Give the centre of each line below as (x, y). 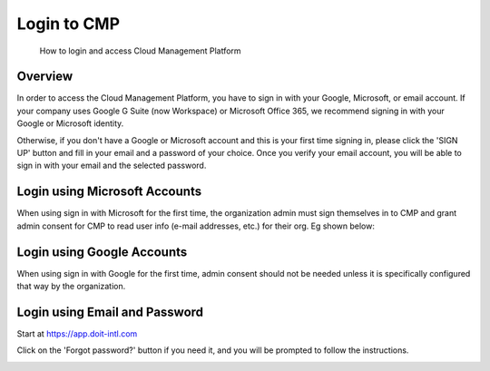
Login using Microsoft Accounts (109, 192)
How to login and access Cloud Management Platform (140, 51)
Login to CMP (69, 24)
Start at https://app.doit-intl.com (77, 333)
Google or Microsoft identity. (70, 123)
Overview (45, 77)
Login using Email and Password (110, 312)
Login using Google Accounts (102, 252)
